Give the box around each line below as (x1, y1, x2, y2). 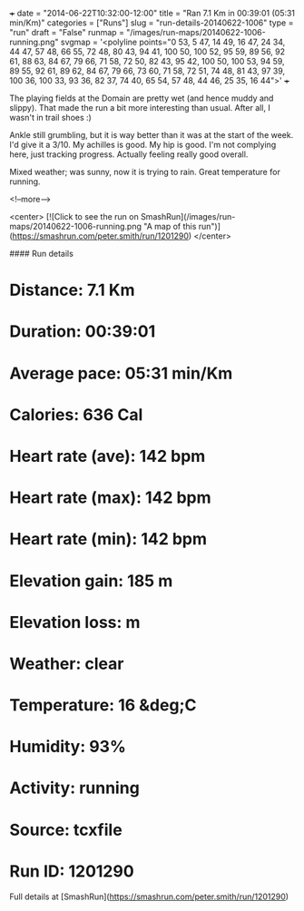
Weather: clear (9, 653, 124, 674)
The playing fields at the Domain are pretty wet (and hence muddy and (9, 93, 274, 103)
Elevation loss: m (9, 612, 141, 632)
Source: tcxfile (9, 819, 123, 840)
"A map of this (143, 221, 197, 231)
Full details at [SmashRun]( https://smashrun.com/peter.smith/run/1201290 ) (9, 891, 289, 902)
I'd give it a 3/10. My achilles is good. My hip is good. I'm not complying (9, 140, 277, 150)
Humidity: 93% (9, 737, 127, 757)
